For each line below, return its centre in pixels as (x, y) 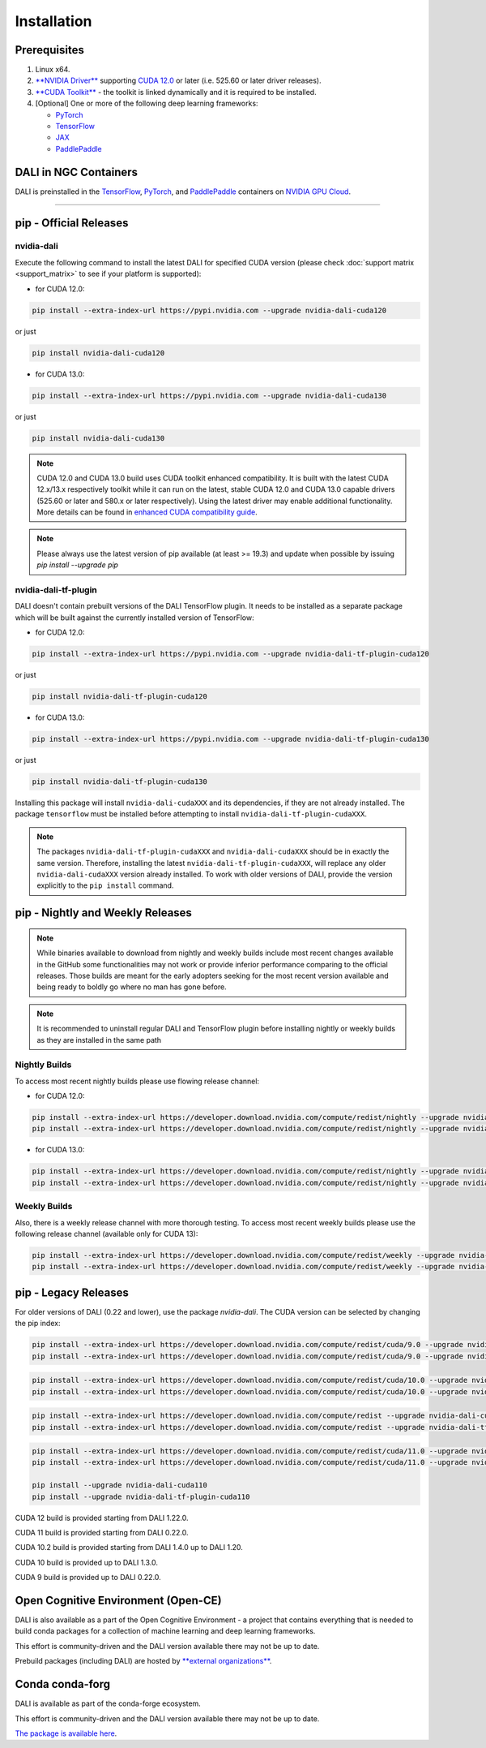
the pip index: (38, 1324)
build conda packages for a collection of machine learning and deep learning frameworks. (165, 1631)
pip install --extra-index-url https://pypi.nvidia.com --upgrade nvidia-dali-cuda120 (209, 310)
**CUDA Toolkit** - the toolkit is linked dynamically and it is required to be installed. (176, 92)
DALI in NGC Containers (76, 172)
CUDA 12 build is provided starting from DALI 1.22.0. (102, 1518)
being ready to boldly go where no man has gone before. (132, 987)
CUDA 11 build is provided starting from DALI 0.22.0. (102, 1533)
